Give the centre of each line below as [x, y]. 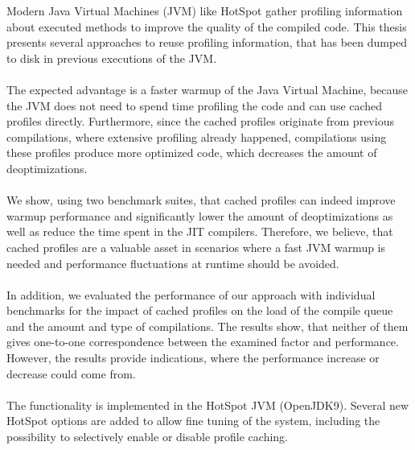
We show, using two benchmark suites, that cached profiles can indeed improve [201, 200]
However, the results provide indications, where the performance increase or [193, 358]
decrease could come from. [71, 373]
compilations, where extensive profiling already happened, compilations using [197, 136]
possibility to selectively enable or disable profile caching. [147, 437]
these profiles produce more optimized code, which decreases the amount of [192, 153]
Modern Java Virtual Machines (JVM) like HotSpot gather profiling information [205, 10]
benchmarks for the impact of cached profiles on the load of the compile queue [200, 310]
